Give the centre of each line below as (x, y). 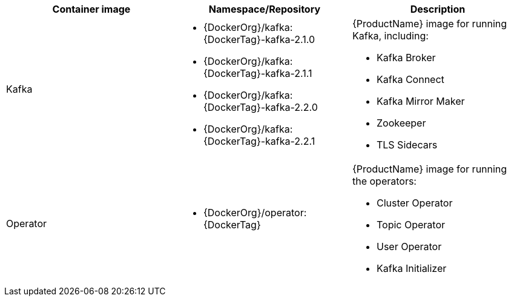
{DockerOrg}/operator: (255, 213)
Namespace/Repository (265, 9)
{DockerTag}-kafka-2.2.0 (260, 107)
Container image (91, 9)
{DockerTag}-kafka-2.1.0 (259, 39)
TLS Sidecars (407, 145)
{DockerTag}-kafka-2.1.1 (258, 73)
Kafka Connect (410, 79)
